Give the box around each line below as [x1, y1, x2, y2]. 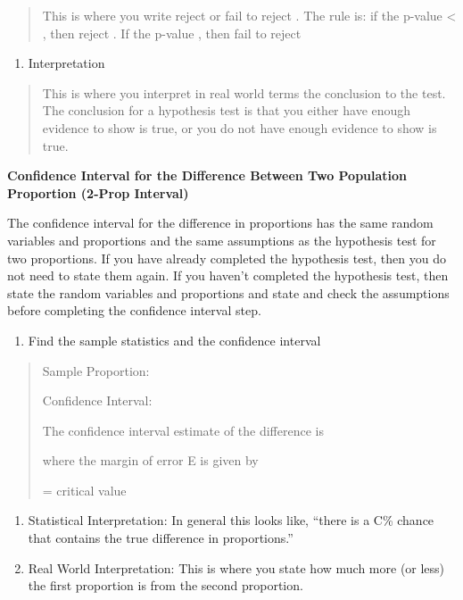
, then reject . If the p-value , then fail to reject [42, 23, 302, 42]
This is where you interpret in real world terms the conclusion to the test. [42, 83, 446, 102]
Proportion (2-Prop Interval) [7, 183, 189, 202]
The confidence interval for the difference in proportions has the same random [7, 213, 434, 232]
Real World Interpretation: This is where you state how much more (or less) [28, 558, 445, 577]
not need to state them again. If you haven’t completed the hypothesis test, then [7, 266, 449, 285]
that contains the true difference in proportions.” [28, 529, 294, 547]
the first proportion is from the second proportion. [28, 576, 303, 595]
